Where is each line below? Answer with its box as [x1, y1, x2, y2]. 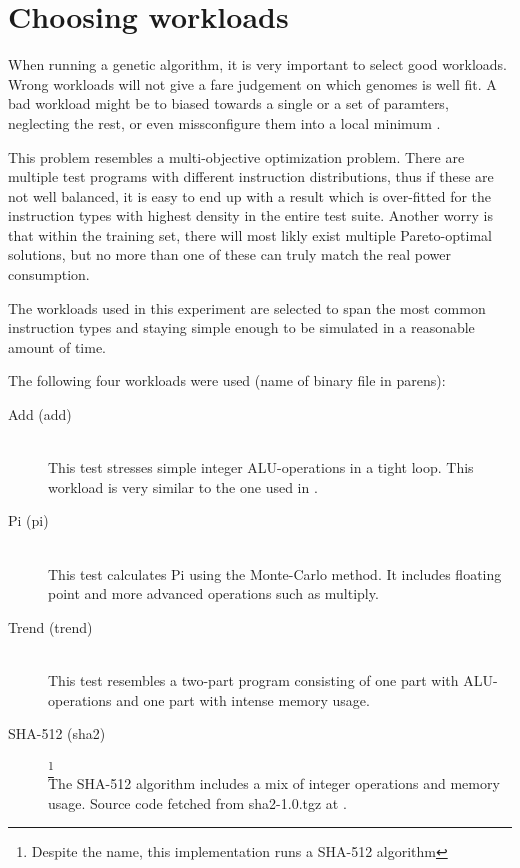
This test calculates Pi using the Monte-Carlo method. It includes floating [48, 563, 502, 584]
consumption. [8, 264, 90, 285]
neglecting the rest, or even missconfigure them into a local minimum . [8, 112, 441, 133]
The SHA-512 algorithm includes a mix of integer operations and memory [48, 773, 500, 794]
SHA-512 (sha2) [8, 723, 106, 744]
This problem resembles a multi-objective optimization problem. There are [8, 146, 465, 167]
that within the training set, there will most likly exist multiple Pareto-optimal [8, 224, 492, 245]
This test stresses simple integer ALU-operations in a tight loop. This [48, 457, 474, 478]
